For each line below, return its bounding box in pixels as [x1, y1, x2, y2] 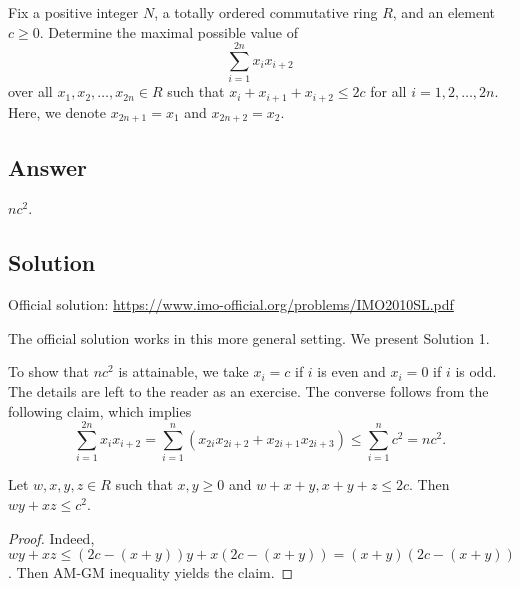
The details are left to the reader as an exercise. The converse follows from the [8, 381, 489, 401]
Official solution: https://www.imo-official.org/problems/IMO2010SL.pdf [8, 294, 454, 315]
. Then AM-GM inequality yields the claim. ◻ [8, 562, 294, 583]
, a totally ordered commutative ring [154, 2, 378, 22]
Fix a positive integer [8, 2, 139, 22]
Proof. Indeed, [8, 527, 95, 548]
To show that [8, 361, 89, 382]
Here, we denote [8, 101, 107, 122]
